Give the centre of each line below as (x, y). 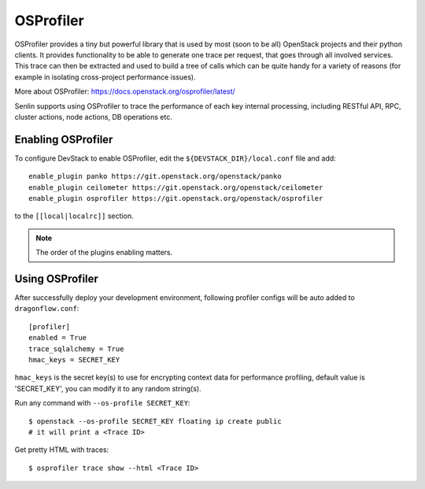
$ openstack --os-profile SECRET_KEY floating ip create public (155, 421)
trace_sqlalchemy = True (76, 349)
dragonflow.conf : (47, 309)
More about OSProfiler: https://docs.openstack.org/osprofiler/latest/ (125, 91)
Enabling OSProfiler (64, 139)
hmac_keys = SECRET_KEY (74, 359)
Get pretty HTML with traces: (62, 450)
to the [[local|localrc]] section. (74, 216)
